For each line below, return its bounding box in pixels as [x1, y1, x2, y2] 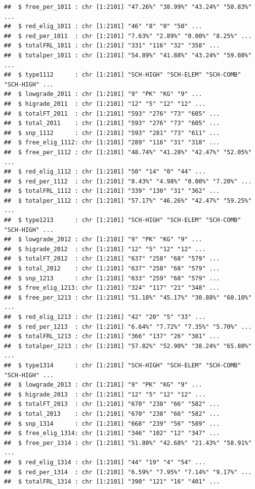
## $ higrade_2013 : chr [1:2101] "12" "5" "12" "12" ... [4, 391, 206, 398]
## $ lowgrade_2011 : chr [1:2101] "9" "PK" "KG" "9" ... [4, 90, 202, 98]
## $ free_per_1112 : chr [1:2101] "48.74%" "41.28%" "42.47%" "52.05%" [4, 148, 252, 156]
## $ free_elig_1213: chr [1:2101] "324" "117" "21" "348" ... [4, 284, 220, 292]
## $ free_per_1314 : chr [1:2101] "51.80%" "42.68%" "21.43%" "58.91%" [4, 439, 252, 446]
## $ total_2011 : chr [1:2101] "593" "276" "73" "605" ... [4, 120, 220, 127]
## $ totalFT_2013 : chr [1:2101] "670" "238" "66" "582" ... [4, 400, 220, 408]
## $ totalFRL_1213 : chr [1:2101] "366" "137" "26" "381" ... [4, 333, 220, 340]
